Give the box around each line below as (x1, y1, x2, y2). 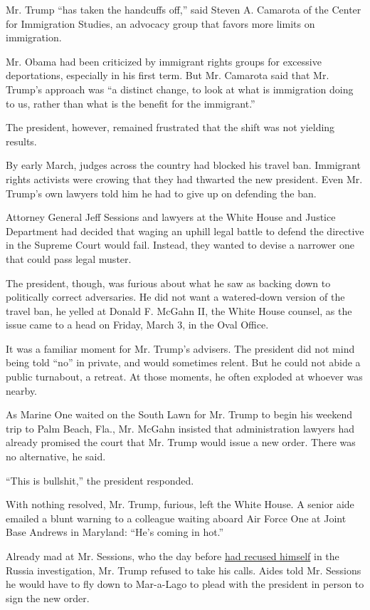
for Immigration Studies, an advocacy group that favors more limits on (6, 16, 315, 31)
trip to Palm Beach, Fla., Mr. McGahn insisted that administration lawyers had (6, 420, 355, 435)
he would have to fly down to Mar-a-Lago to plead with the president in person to (6, 577, 364, 591)
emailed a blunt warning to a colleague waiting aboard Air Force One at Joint (6, 510, 347, 525)
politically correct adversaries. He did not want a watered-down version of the (6, 289, 345, 304)
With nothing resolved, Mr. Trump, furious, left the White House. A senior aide (6, 497, 354, 512)
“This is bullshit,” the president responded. (6, 472, 194, 487)
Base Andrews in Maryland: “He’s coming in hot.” (6, 524, 224, 539)
